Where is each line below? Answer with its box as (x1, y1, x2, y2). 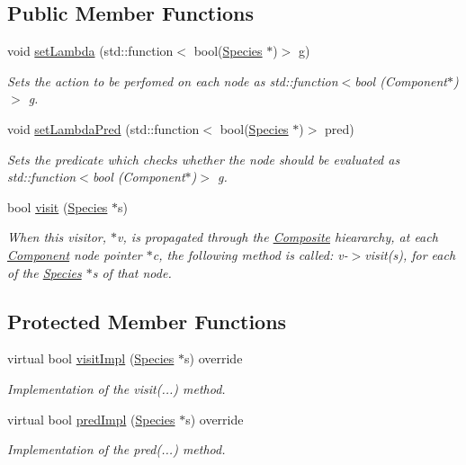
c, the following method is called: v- (152, 245, 348, 264)
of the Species (7, 263, 82, 282)
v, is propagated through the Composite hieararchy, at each (117, 228, 438, 246)
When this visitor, (7, 228, 107, 246)
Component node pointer (7, 245, 142, 264)
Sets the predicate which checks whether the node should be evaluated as (7, 149, 400, 168)
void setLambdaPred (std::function (7, 119, 200, 138)
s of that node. (92, 263, 172, 282)
